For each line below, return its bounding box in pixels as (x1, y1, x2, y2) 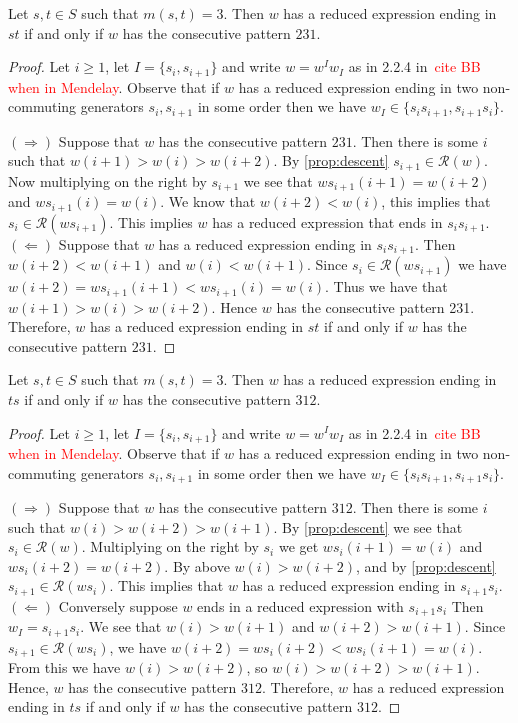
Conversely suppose (58, 595, 178, 616)
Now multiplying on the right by (8, 170, 207, 191)
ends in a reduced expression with (197, 595, 404, 616)
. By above (164, 555, 230, 576)
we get (278, 536, 319, 557)
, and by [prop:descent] (356, 555, 496, 576)
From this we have (8, 657, 121, 678)
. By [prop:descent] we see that (273, 516, 463, 537)
